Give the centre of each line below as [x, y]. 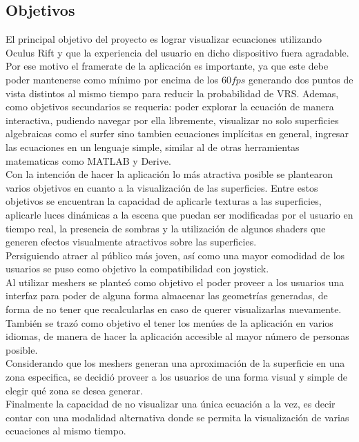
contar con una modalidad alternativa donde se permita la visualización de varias [177, 417]
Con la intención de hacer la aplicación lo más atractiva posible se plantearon [169, 174]
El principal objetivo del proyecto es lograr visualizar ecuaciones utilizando [164, 39]
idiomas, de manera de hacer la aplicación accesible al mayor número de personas [177, 336]
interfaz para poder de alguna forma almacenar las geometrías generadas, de [167, 295]
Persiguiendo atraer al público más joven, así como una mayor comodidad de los [175, 255]
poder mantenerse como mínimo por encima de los [112, 79]
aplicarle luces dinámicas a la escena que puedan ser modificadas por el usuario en [179, 214]
